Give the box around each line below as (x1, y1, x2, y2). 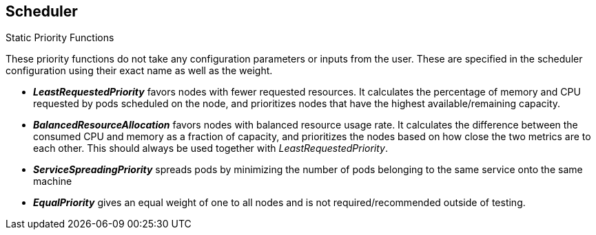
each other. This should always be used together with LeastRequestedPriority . (33, 142, 389, 155)
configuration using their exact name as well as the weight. (6, 65, 273, 77)
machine (33, 175, 72, 188)
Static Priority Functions (6, 32, 114, 44)
